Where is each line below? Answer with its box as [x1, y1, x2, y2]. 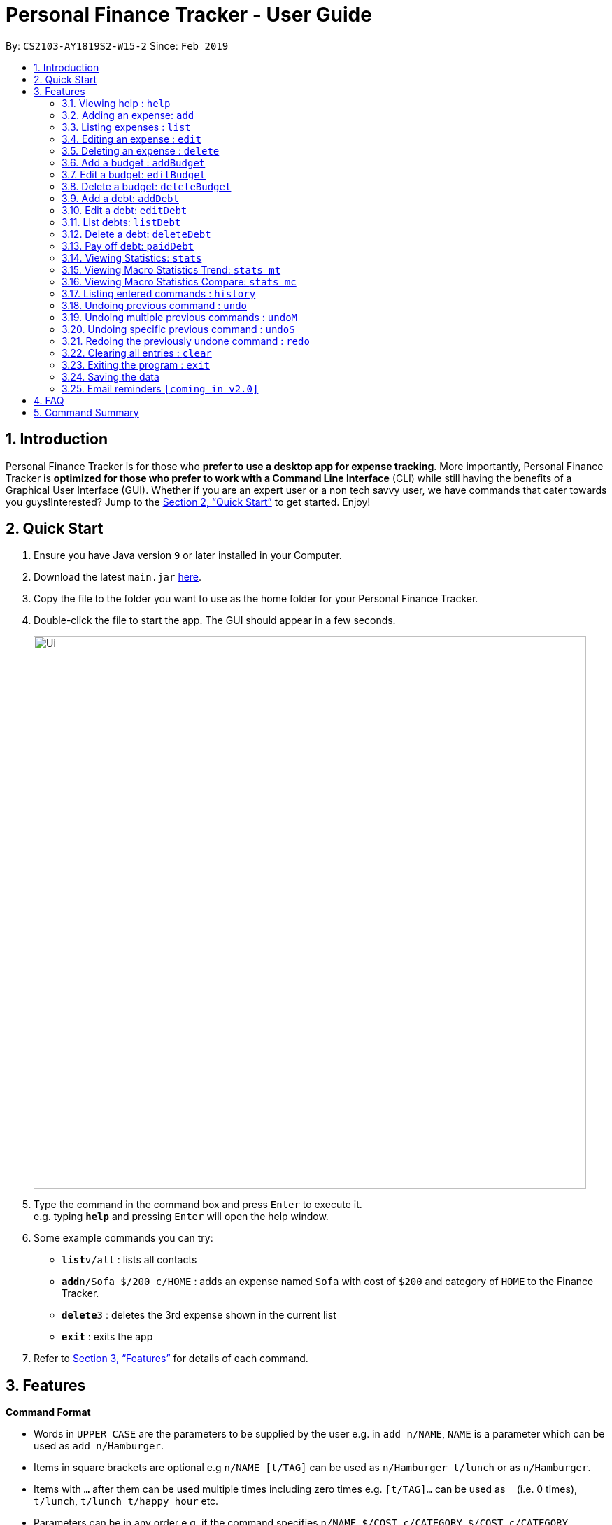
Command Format [6, 1406, 91, 1419]
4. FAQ [34, 394, 64, 406]
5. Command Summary [34, 406, 139, 418]
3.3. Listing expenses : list [62, 120, 191, 133]
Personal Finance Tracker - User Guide [6, 3, 372, 27]
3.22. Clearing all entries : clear [62, 346, 212, 359]
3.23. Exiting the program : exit [62, 358, 210, 371]
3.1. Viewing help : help [62, 97, 171, 109]
